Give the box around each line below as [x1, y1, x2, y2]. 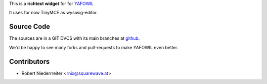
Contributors [9, 57, 50, 66]
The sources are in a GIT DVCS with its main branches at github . [9, 35, 140, 41]
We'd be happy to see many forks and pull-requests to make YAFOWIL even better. [9, 44, 178, 50]
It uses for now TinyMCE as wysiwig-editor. [9, 10, 98, 16]
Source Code [9, 23, 50, 31]
